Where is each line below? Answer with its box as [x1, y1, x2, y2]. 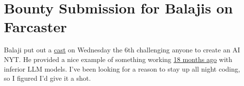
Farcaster [4, 17, 67, 37]
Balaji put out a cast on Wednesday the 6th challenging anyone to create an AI [4, 45, 240, 55]
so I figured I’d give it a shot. [4, 73, 91, 83]
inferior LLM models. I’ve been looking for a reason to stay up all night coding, [4, 63, 240, 74]
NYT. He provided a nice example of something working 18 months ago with [4, 54, 232, 64]
